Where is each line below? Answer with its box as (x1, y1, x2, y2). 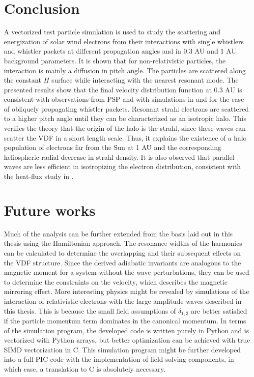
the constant (4, 75, 41, 85)
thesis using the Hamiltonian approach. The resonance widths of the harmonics (4, 238, 242, 248)
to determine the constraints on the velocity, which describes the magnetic (4, 276, 227, 287)
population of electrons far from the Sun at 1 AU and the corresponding (4, 142, 222, 152)
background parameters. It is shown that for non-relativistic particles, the (4, 55, 226, 65)
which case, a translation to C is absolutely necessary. (4, 363, 166, 374)
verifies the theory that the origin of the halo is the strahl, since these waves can (4, 123, 246, 133)
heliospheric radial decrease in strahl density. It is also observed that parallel (4, 151, 234, 162)
